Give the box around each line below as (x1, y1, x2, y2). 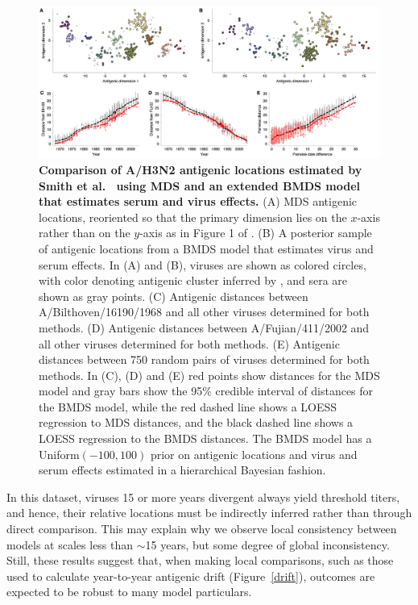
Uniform (39, 445, 80, 462)
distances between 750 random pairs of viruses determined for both (39, 351, 370, 368)
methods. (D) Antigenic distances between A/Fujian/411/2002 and (39, 319, 370, 336)
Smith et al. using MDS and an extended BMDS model (39, 177, 361, 194)
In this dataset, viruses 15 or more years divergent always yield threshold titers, (6, 488, 400, 505)
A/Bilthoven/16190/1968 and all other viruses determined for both (39, 303, 370, 320)
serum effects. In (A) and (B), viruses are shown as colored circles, (39, 256, 366, 273)
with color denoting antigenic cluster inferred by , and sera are (39, 272, 348, 289)
